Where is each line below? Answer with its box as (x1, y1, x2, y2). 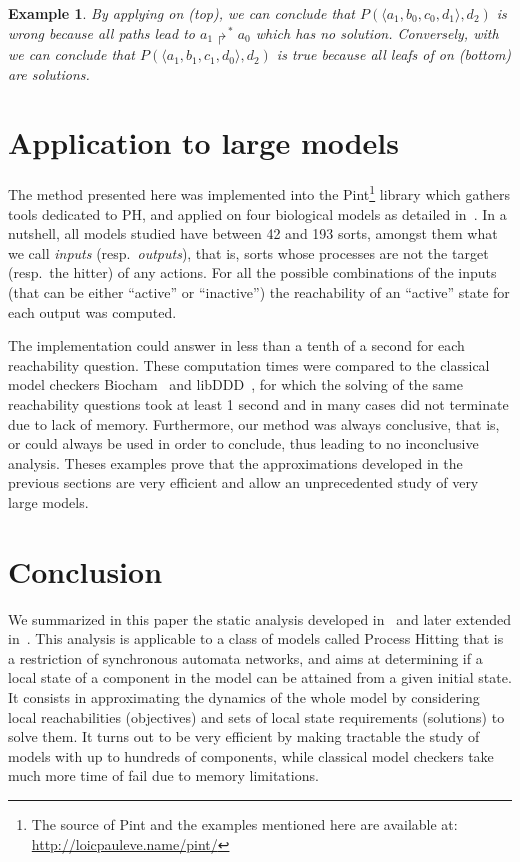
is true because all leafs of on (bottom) (276, 44, 512, 65)
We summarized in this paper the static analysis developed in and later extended (8, 608, 511, 629)
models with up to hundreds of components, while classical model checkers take (8, 745, 494, 766)
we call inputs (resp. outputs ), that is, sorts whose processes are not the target (8, 242, 489, 263)
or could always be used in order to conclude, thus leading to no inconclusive (8, 433, 479, 454)
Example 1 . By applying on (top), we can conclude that (8, 3, 355, 23)
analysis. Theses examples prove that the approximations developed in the (8, 452, 463, 473)
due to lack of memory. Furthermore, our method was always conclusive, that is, (8, 413, 500, 434)
